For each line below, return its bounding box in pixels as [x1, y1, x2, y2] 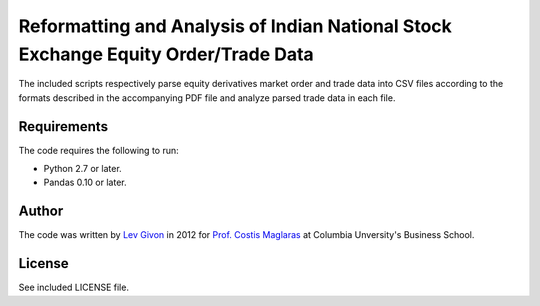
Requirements [18, 118, 109, 135]
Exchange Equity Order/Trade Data [18, 43, 314, 65]
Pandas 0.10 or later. [43, 176, 127, 189]
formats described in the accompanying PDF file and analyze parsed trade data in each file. [18, 91, 396, 104]
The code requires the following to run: [18, 144, 179, 156]
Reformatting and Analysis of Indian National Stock [18, 15, 452, 37]
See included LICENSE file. [18, 281, 130, 294]
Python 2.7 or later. [43, 163, 122, 175]
